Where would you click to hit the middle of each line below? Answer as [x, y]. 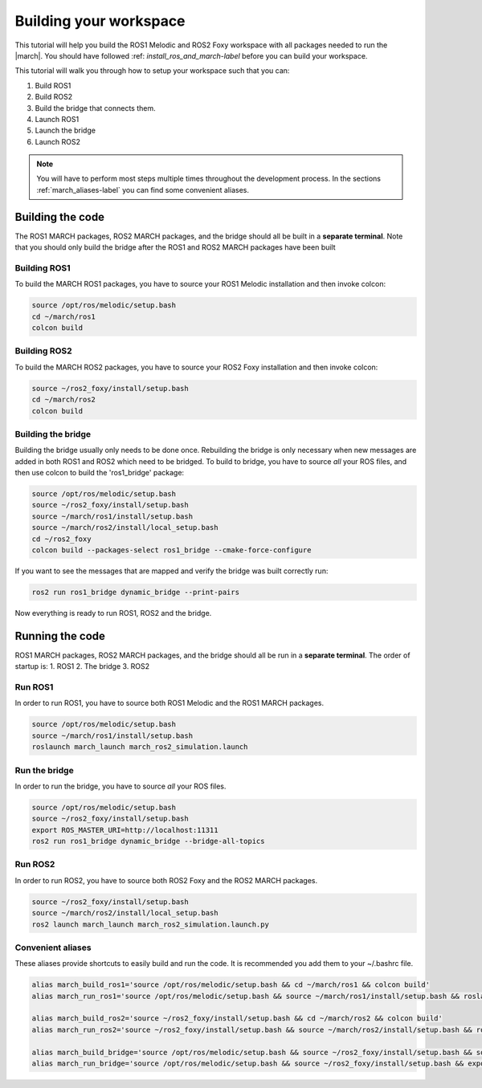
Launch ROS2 [57, 141]
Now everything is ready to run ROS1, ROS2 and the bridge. [113, 613]
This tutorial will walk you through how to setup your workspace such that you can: [152, 71]
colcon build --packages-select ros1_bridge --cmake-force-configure [172, 550]
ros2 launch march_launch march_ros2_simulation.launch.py [150, 924]
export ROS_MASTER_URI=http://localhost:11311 [125, 830]
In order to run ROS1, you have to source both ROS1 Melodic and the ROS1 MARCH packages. [170, 703]
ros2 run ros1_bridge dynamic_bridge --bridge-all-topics [148, 841]
